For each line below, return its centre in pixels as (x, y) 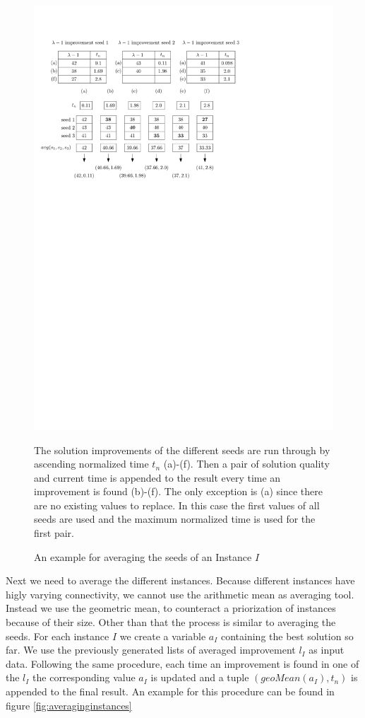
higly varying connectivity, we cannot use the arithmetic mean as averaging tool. (180, 594)
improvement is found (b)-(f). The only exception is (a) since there (179, 491)
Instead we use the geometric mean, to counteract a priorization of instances (171, 608)
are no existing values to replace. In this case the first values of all (177, 505)
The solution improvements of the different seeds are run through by (182, 450)
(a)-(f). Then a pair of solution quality (246, 464)
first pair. (54, 533)
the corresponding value (84, 677)
